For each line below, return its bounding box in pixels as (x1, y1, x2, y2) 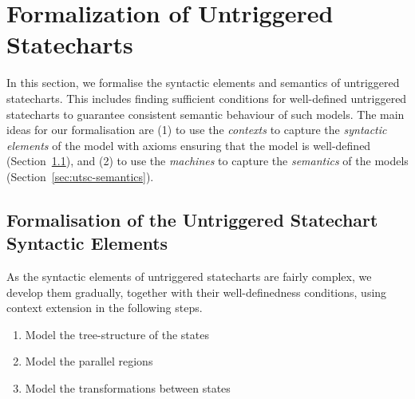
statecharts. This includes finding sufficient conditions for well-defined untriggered (6, 89, 407, 106)
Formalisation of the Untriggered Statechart (6, 207, 378, 231)
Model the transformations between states (25, 380, 231, 397)
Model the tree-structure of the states (25, 326, 209, 342)
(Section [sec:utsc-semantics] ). (6, 168, 154, 184)
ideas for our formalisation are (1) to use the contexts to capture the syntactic (6, 121, 387, 138)
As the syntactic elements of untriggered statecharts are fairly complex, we (6, 268, 372, 285)
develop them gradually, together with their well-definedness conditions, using (6, 283, 387, 300)
